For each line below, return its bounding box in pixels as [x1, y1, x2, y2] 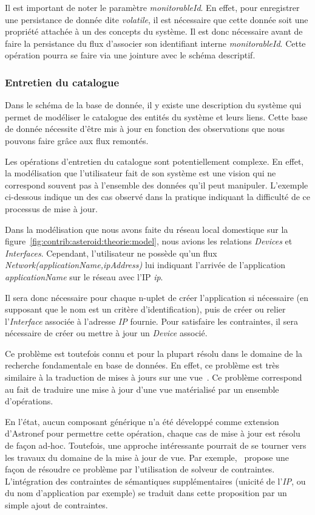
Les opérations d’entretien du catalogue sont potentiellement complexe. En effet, [5, 154, 304, 167]
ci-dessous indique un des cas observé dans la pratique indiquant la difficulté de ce [5, 190, 311, 203]
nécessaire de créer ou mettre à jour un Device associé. [5, 327, 208, 339]
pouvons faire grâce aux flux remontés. [5, 134, 149, 147]
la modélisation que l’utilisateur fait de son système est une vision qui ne [5, 167, 276, 179]
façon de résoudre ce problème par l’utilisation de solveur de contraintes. [5, 463, 275, 475]
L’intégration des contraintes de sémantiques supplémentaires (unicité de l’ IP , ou [5, 474, 306, 487]
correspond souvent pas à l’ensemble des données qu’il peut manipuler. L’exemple [5, 178, 308, 191]
